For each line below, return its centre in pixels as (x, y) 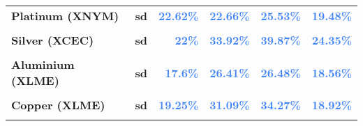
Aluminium (43, 64)
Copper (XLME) (58, 105)
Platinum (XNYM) (65, 16)
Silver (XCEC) (53, 40)
